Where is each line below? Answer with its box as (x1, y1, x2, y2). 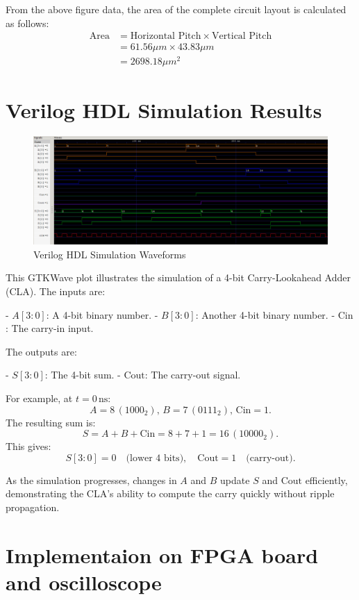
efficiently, (305, 472, 348, 487)
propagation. (6, 499, 60, 514)
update (220, 472, 250, 487)
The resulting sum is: (6, 415, 96, 429)
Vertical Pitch (212, 31, 272, 42)
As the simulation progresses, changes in (6, 472, 177, 487)
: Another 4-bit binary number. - (195, 307, 335, 322)
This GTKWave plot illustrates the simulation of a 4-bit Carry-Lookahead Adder (6, 270, 351, 285)
